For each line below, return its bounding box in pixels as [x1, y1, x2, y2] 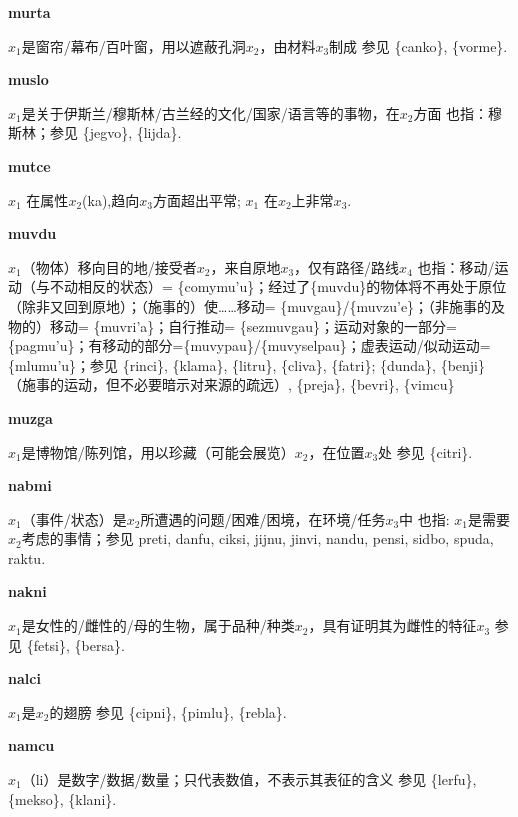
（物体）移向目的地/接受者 [21, 256, 197, 277]
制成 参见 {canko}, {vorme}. [329, 35, 508, 56]
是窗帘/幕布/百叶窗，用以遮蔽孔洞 [21, 35, 246, 56]
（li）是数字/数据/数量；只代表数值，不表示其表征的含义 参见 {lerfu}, [21, 769, 477, 790]
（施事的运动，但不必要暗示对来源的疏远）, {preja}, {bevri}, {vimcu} [8, 374, 455, 395]
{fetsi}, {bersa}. [26, 634, 125, 655]
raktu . [8, 547, 46, 568]
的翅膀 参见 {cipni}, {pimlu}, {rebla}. [49, 701, 287, 722]
